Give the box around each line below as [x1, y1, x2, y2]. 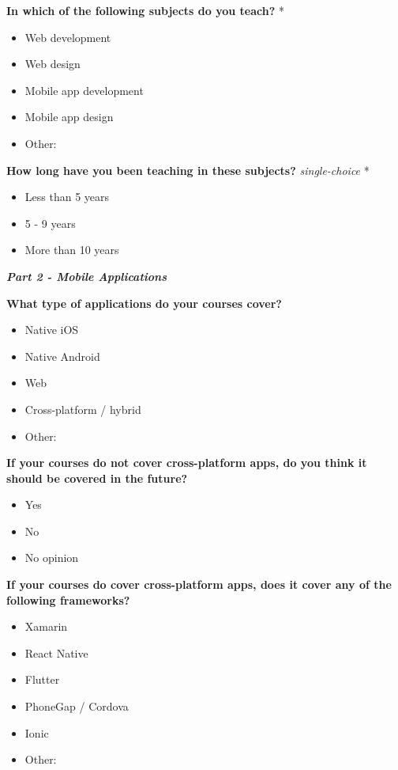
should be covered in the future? [6, 469, 188, 486]
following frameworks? [6, 591, 130, 608]
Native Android [24, 347, 100, 364]
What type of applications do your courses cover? [6, 294, 282, 311]
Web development [24, 28, 111, 45]
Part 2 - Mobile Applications [6, 267, 167, 284]
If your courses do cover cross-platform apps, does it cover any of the [6, 576, 392, 593]
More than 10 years [24, 241, 119, 258]
